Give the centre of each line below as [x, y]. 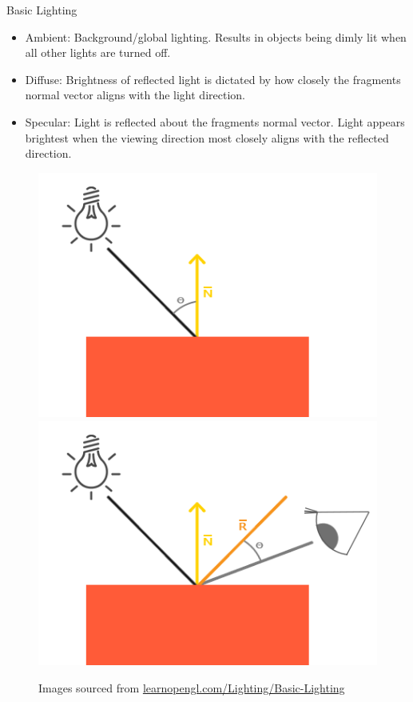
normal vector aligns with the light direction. [135, 95]
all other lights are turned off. [98, 52]
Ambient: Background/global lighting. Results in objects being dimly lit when [216, 36]
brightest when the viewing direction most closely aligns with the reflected [207, 137]
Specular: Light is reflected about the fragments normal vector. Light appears [215, 121]
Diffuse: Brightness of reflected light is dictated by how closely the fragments [213, 79]
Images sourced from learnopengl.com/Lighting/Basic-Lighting [192, 687]
